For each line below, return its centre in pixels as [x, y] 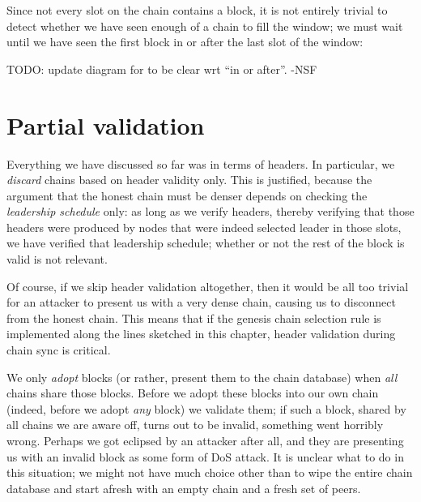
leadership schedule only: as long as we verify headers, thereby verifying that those [210, 211]
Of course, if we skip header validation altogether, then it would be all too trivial [208, 286]
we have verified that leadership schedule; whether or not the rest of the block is [206, 243]
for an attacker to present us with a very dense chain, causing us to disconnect [201, 302]
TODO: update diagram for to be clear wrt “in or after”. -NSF [162, 69]
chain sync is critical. [59, 350]
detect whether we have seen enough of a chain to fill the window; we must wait [205, 26]
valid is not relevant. [57, 259]
